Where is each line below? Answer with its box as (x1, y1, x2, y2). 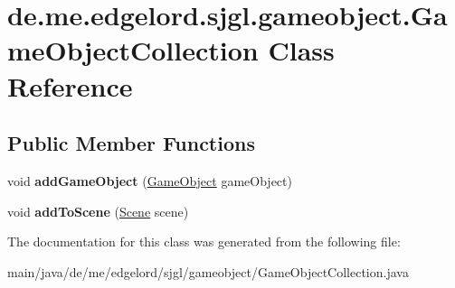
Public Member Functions (7, 129, 255, 157)
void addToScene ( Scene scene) (7, 201, 189, 220)
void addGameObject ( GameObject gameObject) (7, 171, 292, 190)
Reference (7, 67, 133, 104)
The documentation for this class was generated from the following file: (7, 232, 401, 251)
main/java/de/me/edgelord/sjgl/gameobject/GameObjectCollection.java (7, 262, 409, 281)
